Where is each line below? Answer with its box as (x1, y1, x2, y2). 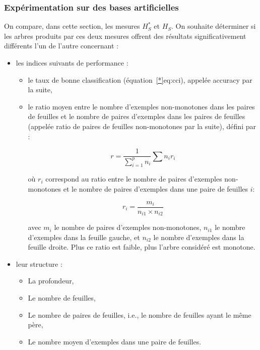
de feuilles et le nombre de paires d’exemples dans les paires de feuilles (28, 111, 245, 122)
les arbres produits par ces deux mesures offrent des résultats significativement (4, 30, 246, 41)
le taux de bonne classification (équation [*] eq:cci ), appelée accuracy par (28, 74, 252, 85)
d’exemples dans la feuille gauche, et (28, 231, 140, 242)
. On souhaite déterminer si (171, 21, 256, 31)
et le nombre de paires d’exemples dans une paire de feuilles (63, 183, 248, 194)
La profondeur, (28, 275, 74, 286)
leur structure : (16, 258, 62, 269)
